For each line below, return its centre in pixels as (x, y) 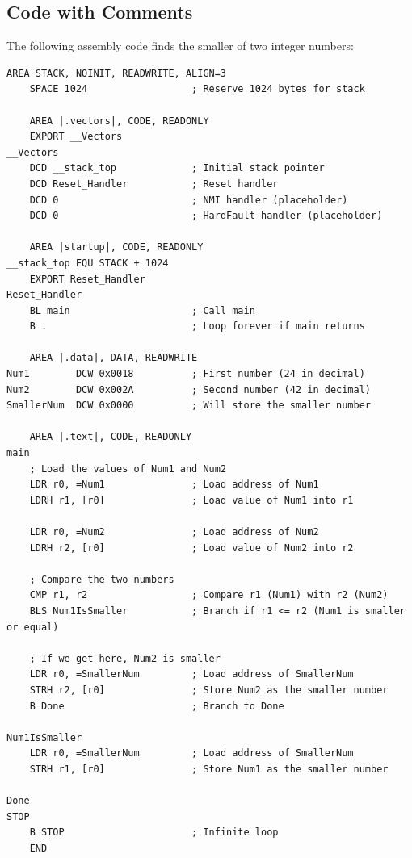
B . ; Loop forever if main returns (197, 326)
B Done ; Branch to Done (157, 706)
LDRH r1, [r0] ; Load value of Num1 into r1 (191, 500)
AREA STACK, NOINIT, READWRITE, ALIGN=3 (117, 73)
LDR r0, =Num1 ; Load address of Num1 (174, 485)
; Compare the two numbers (102, 579)
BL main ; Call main (142, 310)
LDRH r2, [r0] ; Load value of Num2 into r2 (191, 548)
